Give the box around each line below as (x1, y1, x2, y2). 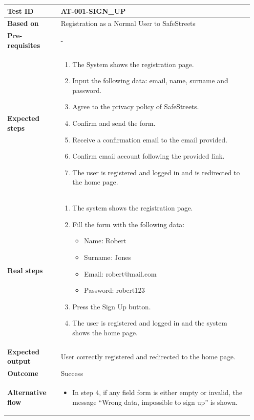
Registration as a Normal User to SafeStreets (61, 18, 196, 28)
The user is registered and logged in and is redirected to (72, 167, 240, 177)
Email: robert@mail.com (84, 268, 157, 279)
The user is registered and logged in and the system (72, 318, 227, 328)
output (7, 356, 31, 366)
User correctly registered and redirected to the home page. (61, 351, 235, 361)
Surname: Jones (84, 252, 131, 262)
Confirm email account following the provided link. (72, 151, 225, 161)
